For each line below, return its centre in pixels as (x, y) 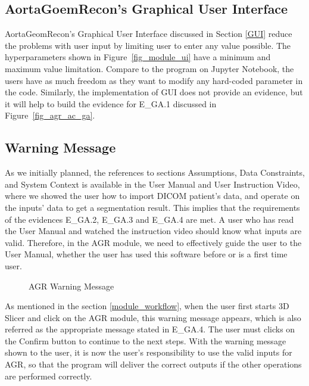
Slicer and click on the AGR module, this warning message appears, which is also (153, 317)
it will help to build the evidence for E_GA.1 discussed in (111, 103)
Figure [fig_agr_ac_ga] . (50, 115)
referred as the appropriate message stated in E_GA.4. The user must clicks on (150, 329)
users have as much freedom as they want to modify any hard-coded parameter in (154, 80)
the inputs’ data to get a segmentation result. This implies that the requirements (152, 207)
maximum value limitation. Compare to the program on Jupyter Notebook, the (149, 68)
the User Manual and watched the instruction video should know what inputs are (153, 231)
